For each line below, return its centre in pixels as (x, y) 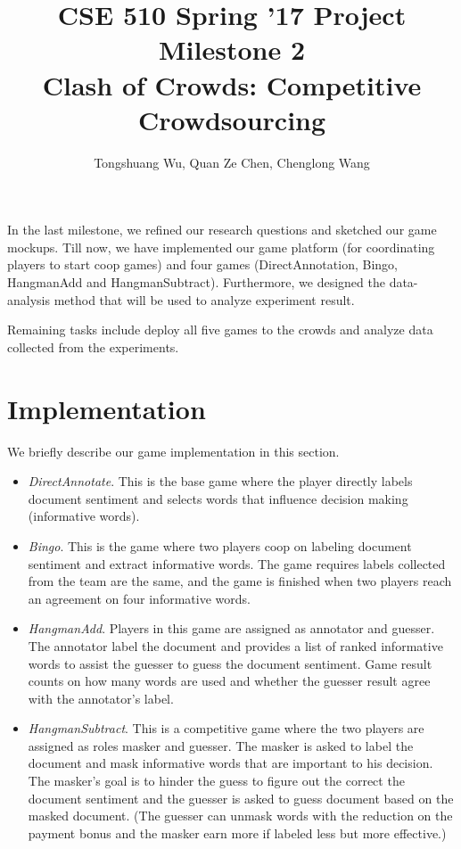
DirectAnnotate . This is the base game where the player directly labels (220, 481)
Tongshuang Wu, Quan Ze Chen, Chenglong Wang (232, 162)
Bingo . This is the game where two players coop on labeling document (220, 545)
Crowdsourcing (232, 119)
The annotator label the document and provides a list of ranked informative (235, 645)
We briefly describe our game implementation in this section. (173, 451)
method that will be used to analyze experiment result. (204, 299)
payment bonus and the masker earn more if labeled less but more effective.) (237, 833)
